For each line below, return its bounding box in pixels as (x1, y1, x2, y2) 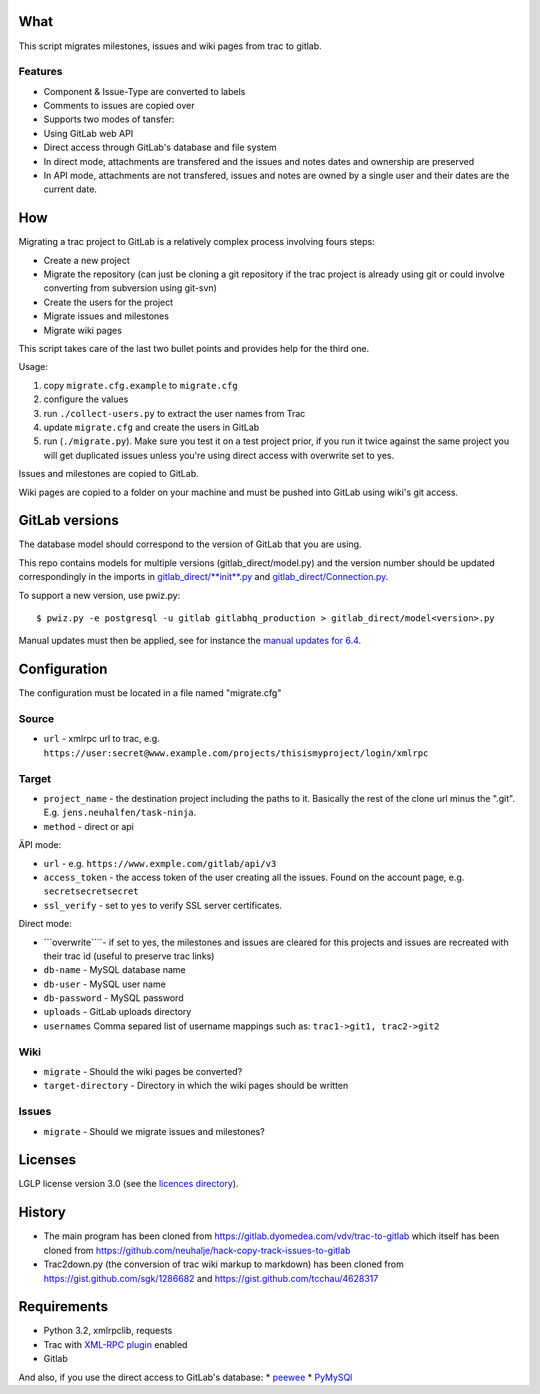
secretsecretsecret (43, 886, 139, 897)
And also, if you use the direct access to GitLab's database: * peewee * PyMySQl (18, 1371, 353, 1383)
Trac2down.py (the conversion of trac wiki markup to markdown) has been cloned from (43, 1258, 404, 1270)
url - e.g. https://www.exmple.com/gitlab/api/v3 (43, 857, 277, 869)
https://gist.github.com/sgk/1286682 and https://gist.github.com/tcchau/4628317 (43, 1272, 379, 1284)
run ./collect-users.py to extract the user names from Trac (43, 407, 306, 419)
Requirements (18, 1298, 109, 1315)
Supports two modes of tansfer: (43, 113, 175, 125)
